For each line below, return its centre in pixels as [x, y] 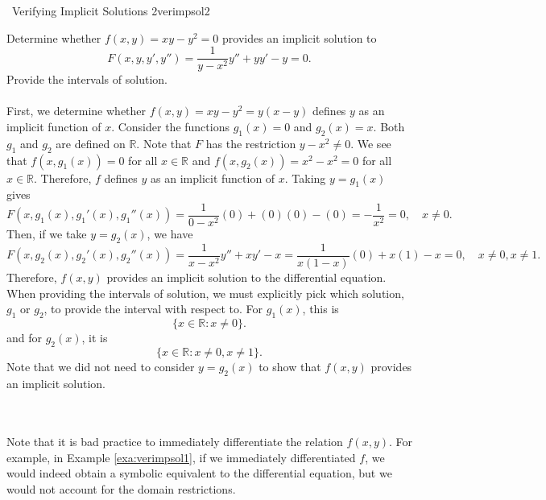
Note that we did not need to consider [101, 366]
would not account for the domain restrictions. [121, 489]
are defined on [91, 143]
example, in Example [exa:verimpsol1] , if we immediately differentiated [181, 457]
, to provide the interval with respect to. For [153, 309]
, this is [321, 309]
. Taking [305, 178]
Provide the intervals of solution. [87, 79]
